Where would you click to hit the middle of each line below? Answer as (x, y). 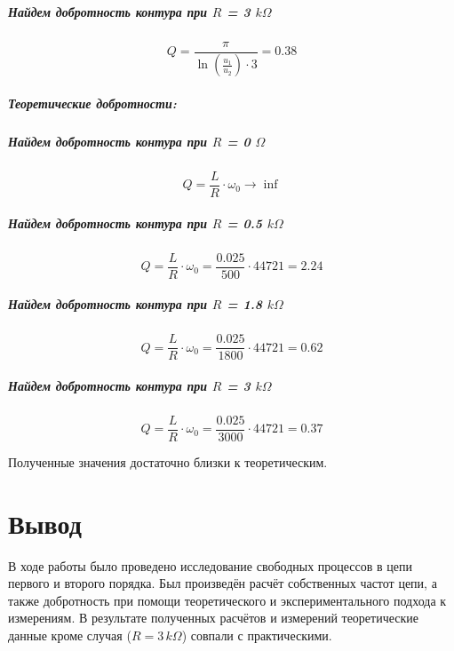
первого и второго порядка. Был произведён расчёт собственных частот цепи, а (223, 583)
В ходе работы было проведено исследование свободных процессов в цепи (211, 565)
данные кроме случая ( (70, 635)
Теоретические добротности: (92, 103)
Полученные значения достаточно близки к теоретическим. (168, 461)
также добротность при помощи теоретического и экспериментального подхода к (227, 600)
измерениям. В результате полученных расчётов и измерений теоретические (214, 618)
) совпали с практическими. (257, 635)
